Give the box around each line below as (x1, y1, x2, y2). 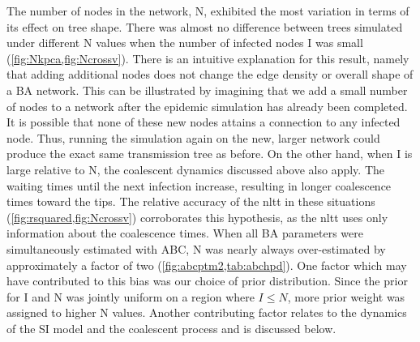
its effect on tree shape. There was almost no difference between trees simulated (6, 18, 403, 35)
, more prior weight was (287, 288, 405, 305)
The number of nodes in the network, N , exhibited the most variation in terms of (6, 2, 409, 19)
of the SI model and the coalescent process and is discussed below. (6, 319, 336, 336)
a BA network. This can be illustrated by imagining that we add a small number (6, 81, 408, 98)
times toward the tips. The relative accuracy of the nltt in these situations (6, 193, 375, 210)
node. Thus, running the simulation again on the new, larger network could (6, 129, 380, 146)
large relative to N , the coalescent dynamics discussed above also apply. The (6, 160, 384, 177)
